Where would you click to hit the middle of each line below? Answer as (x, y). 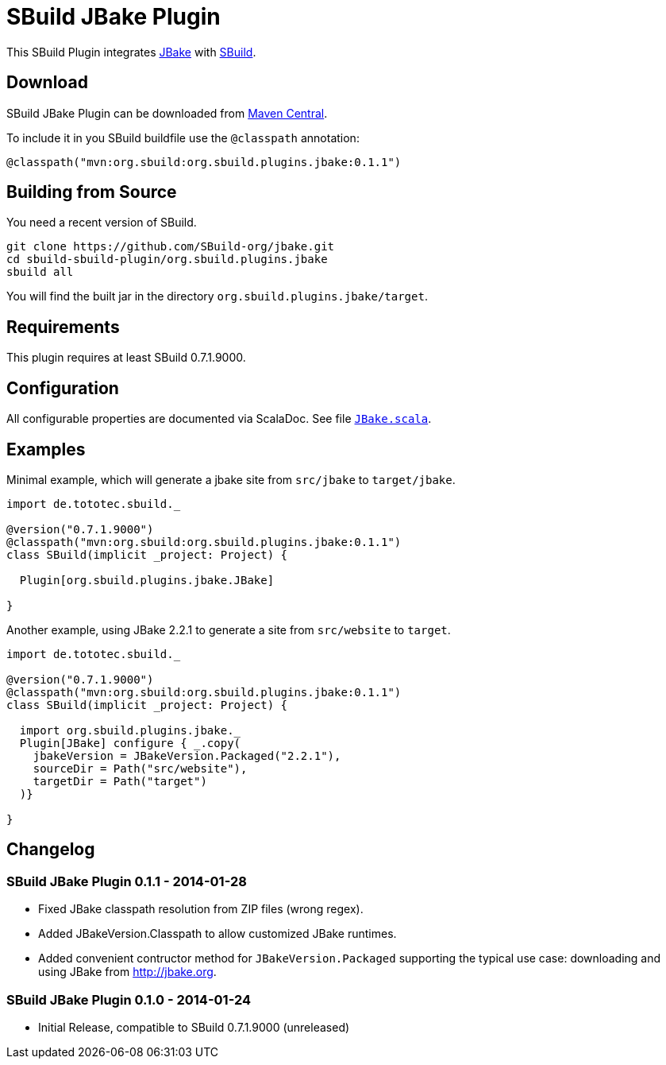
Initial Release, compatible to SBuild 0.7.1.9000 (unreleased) (194, 1027)
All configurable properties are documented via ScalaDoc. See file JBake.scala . (219, 419)
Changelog (51, 850)
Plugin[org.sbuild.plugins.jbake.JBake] (147, 580)
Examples (46, 449)
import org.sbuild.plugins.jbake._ (130, 730)
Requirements (63, 327)
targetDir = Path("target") (120, 781)
